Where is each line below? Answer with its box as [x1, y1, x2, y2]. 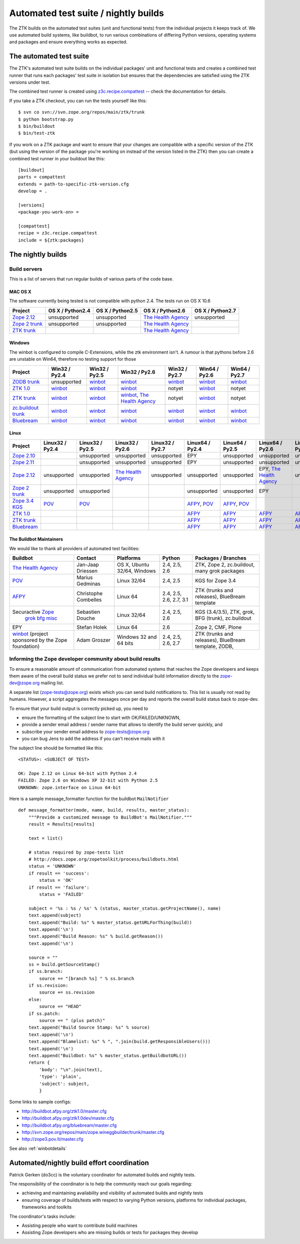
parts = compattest [18, 174, 66, 180]
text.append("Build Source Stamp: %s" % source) [28, 1025, 150, 1031]
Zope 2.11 [12, 458, 34, 465]
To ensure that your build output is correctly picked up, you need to [9, 705, 148, 711]
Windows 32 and [116, 633, 157, 640]
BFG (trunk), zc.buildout [195, 614, 251, 621]
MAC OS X [9, 289, 32, 295]
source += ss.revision [39, 989, 95, 996]
